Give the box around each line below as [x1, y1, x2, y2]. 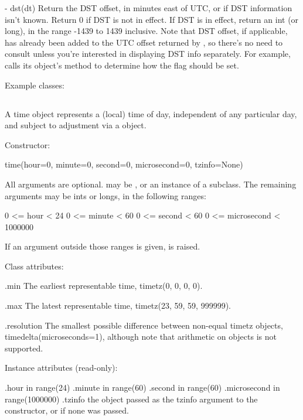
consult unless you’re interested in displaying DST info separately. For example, [5, 47, 291, 60]
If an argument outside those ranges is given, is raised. [5, 240, 200, 252]
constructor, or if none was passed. [5, 404, 129, 416]
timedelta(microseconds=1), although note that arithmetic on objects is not [5, 330, 277, 343]
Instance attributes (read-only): [5, 361, 118, 374]
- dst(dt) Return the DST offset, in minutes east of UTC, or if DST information [5, 2, 292, 13]
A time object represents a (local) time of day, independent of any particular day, [5, 107, 297, 119]
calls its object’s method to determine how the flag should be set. [5, 59, 239, 71]
